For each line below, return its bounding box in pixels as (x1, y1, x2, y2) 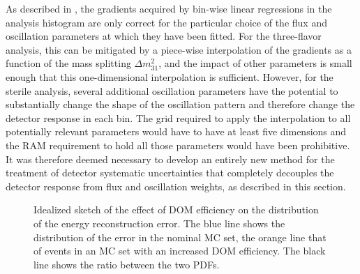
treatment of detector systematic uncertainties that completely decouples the (6, 165, 334, 180)
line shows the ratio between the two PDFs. (33, 257, 220, 271)
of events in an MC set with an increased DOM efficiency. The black (33, 243, 326, 258)
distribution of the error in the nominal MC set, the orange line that (33, 229, 327, 244)
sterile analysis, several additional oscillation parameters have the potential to (6, 83, 338, 98)
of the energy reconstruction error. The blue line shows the (33, 215, 285, 230)
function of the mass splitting (6, 56, 131, 70)
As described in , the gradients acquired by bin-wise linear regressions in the (6, 1, 332, 15)
